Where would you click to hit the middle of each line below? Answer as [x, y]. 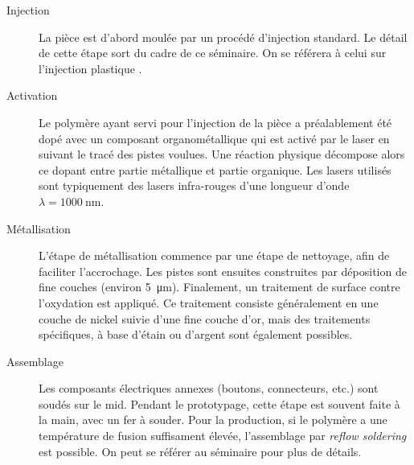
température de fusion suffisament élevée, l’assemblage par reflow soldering [223, 436]
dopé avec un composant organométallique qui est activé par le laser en [214, 138]
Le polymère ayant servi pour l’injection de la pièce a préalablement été [215, 122]
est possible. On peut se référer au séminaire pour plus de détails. [200, 451]
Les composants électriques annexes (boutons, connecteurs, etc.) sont [209, 388]
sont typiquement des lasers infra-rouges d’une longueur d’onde [194, 185]
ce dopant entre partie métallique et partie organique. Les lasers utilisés [215, 169]
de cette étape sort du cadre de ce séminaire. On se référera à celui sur [213, 53]
